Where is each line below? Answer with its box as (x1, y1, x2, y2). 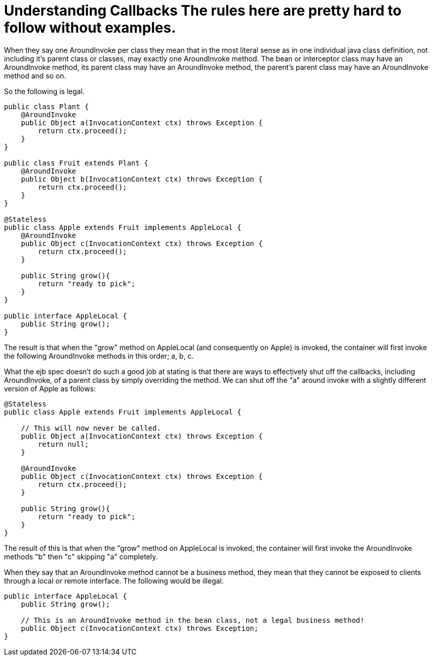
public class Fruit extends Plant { (4, 158, 148, 167)
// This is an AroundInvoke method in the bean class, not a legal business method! (21, 616, 365, 624)
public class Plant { (4, 102, 89, 111)
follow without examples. (4, 19, 176, 36)
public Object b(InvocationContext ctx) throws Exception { (21, 175, 263, 183)
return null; (38, 440, 89, 448)
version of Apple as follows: (4, 384, 96, 393)
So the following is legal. (4, 87, 85, 96)
